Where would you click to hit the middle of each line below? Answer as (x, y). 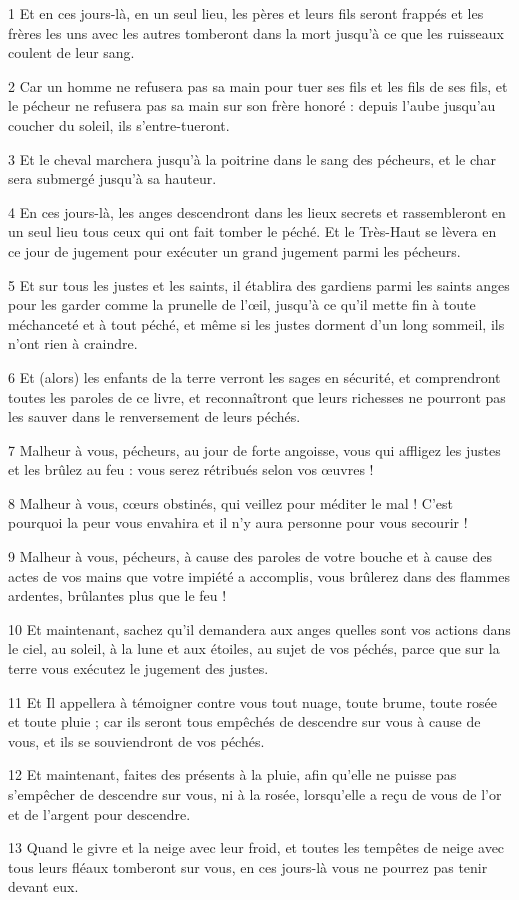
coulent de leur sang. (71, 52)
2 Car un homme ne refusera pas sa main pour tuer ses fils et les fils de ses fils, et (258, 85)
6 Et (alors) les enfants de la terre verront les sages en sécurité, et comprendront (254, 376)
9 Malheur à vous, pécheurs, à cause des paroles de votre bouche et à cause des (250, 556)
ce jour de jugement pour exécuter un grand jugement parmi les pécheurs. (234, 250)
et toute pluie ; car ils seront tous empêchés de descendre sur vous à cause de (244, 721)
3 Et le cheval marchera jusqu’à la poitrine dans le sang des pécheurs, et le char (252, 158)
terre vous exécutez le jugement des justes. (138, 668)
